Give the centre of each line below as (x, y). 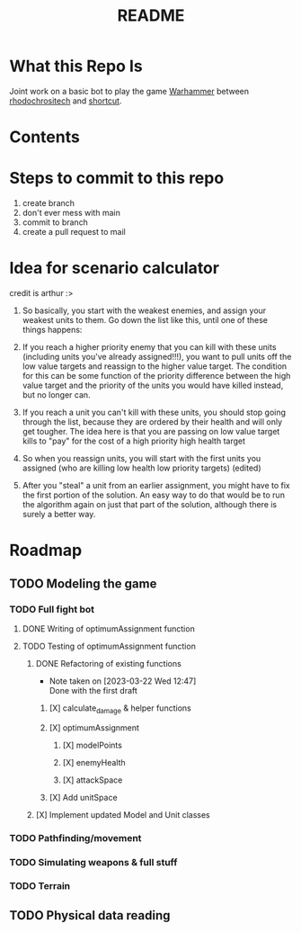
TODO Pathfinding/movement (75, 838)
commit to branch (55, 222)
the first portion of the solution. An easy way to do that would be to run (154, 495)
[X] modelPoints (93, 745)
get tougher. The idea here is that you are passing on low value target (151, 431)
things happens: (52, 330)
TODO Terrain (40, 886)
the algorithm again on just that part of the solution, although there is (150, 504)
